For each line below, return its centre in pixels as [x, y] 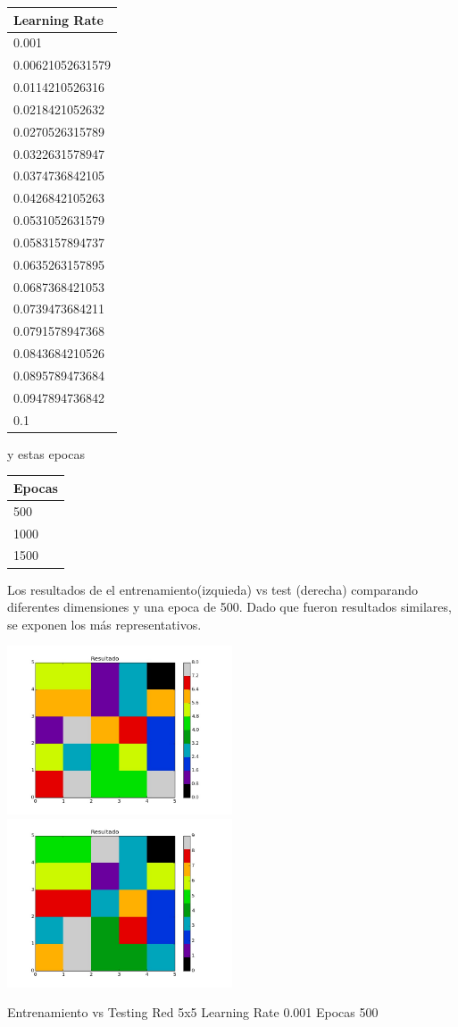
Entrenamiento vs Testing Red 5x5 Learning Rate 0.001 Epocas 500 [193, 1012]
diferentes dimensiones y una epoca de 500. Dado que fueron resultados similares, [229, 607]
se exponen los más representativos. [104, 624]
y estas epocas [46, 453]
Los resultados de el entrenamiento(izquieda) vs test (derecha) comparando [212, 589]
